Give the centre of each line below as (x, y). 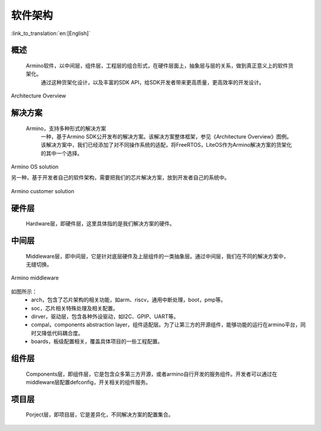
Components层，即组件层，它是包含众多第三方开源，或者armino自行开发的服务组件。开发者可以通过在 (152, 374)
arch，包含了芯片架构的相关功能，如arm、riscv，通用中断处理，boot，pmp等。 (128, 300)
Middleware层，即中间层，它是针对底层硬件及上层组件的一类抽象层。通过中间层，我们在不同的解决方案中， (157, 256)
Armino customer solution (43, 191)
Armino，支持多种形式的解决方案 (66, 128)
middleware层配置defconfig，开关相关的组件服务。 (88, 382)
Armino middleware (35, 278)
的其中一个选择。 (62, 153)
